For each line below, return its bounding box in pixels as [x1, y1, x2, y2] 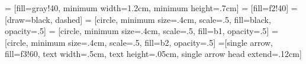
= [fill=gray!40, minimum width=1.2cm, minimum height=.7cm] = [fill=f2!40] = [5, 2, 298, 14]
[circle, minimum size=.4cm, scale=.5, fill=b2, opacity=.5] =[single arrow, [5, 36, 273, 48]
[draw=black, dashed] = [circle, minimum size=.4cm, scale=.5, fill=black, [5, 13, 271, 25]
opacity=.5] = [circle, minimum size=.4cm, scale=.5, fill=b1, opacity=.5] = [5, 25, 278, 37]
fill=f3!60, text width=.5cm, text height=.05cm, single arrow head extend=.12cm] [5, 48, 302, 60]
